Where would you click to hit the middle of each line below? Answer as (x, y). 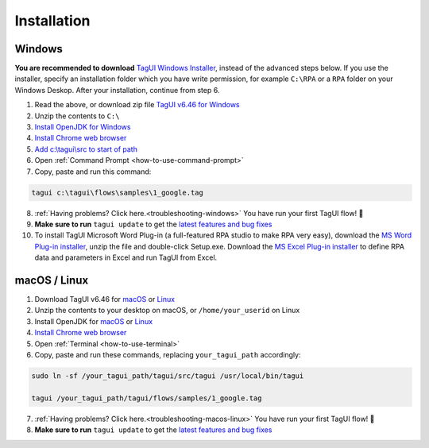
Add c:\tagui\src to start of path (86, 149)
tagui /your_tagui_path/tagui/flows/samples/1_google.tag (147, 398)
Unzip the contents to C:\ (77, 116)
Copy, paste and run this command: (93, 172)
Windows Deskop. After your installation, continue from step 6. (117, 90)
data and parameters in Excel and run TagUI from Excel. (126, 257)
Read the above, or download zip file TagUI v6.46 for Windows (137, 105)
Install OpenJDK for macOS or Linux (94, 321)
